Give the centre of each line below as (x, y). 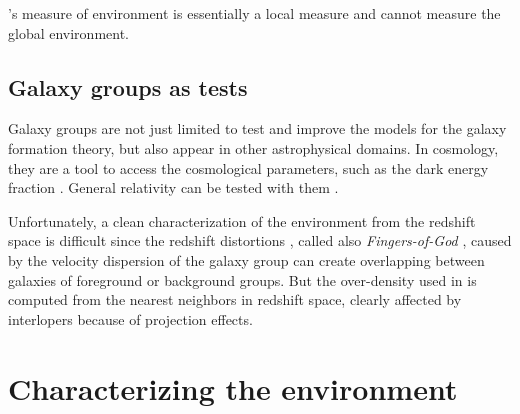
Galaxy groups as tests (128, 86)
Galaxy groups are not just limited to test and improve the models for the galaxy (257, 128)
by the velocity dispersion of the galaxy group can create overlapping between (246, 259)
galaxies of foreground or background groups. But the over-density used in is (242, 279)
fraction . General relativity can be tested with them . (173, 187)
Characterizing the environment (233, 387)
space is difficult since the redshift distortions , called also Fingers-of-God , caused (260, 240)
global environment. (69, 32)
